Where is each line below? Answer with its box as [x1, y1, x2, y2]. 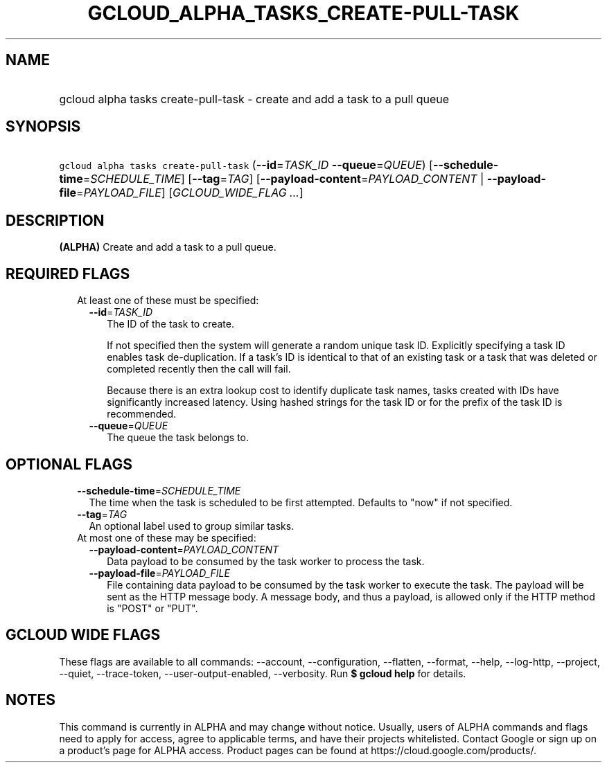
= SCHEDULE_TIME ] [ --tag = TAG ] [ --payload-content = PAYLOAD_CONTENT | [82, 172, 484, 186]
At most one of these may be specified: [77, 531, 256, 544]
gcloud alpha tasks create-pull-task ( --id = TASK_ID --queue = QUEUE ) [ [59, 158, 433, 172]
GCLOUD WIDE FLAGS [6, 626, 161, 644]
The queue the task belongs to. [107, 431, 249, 444]
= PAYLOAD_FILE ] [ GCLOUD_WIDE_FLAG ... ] [76, 186, 303, 200]
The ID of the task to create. [107, 318, 235, 330]
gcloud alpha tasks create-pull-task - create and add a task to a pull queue [59, 91, 450, 106]
